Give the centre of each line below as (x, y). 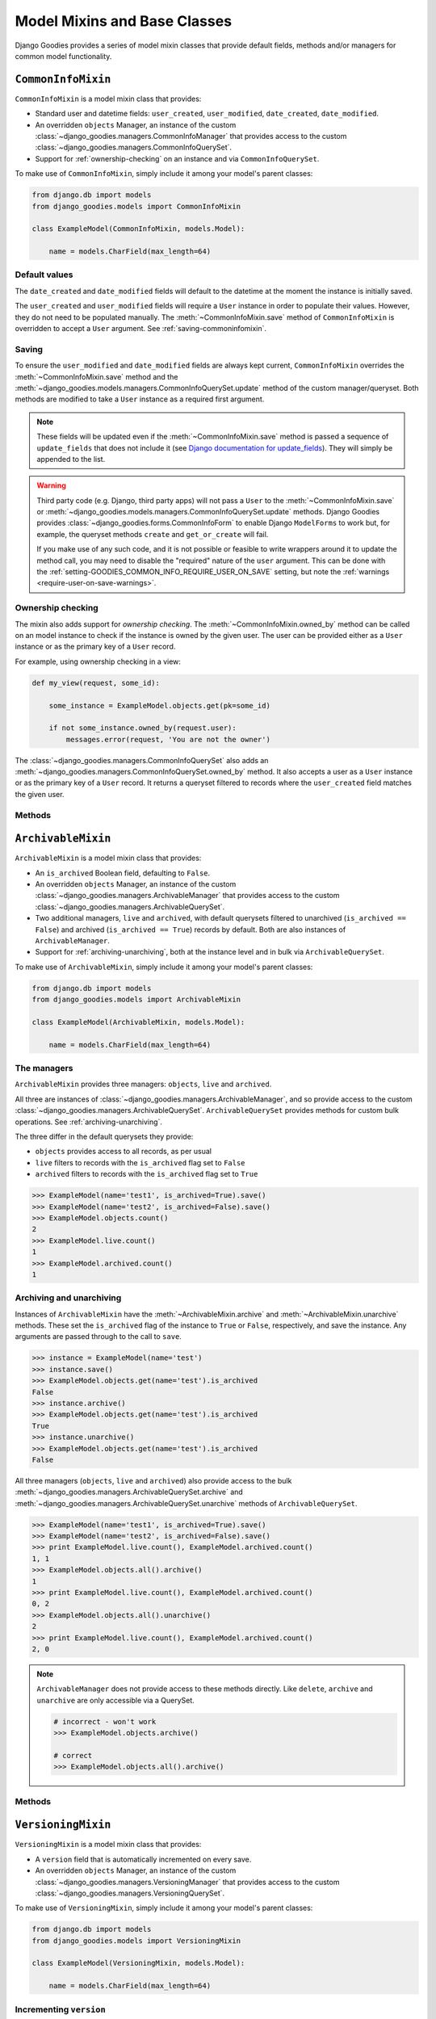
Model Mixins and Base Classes (124, 21)
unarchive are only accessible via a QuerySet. (116, 1700)
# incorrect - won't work (105, 1721)
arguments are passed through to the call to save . (98, 1337)
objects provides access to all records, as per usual (123, 1152)
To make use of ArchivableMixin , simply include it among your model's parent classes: (164, 967)
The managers (44, 1068)
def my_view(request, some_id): (96, 683)
